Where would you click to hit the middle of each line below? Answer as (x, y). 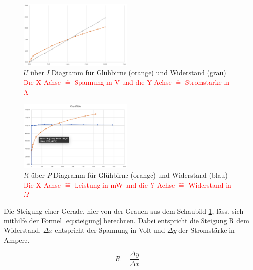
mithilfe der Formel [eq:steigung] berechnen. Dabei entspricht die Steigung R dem (126, 220)
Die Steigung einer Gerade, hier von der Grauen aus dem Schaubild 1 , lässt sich (124, 211)
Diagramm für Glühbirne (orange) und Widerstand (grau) (139, 72)
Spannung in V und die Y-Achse (123, 82)
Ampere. (17, 239)
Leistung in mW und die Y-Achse (125, 184)
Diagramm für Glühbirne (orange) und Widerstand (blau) (140, 175)
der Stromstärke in (207, 230)
